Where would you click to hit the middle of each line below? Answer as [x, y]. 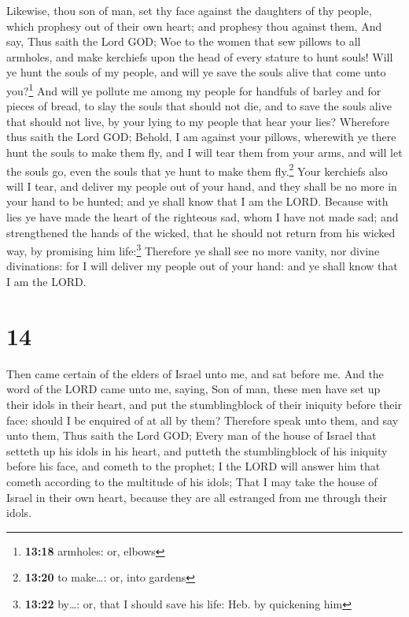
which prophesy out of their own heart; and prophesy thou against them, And [194, 26]
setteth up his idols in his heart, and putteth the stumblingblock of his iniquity [197, 450]
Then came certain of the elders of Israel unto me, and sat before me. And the [195, 373]
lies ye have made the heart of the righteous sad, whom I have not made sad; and [203, 217]
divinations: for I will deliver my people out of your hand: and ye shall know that [202, 266]
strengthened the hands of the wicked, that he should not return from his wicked [201, 232]
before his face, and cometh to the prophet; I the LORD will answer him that [193, 466]
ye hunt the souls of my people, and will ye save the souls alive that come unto [196, 72]
